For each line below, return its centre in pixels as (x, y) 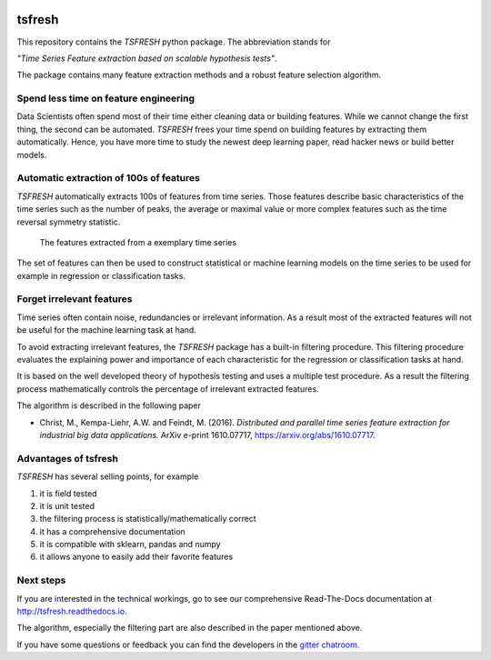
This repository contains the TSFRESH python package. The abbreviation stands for (174, 42)
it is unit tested (67, 505)
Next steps (41, 580)
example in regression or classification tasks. (101, 275)
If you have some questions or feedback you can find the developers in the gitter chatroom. (188, 645)
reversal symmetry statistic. (69, 222)
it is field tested (68, 493)
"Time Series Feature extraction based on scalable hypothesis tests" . (147, 58)
